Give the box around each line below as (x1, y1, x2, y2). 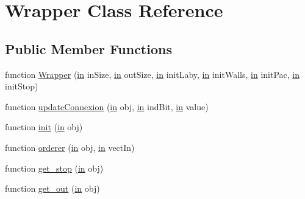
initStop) (5, 80, 38, 93)
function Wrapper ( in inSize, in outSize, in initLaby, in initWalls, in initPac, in (5, 68, 300, 80)
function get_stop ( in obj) (5, 161, 104, 174)
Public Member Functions (5, 39, 172, 58)
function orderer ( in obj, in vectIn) (5, 141, 135, 153)
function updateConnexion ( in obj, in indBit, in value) (5, 100, 209, 113)
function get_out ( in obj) (5, 182, 100, 195)
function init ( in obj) (5, 120, 83, 133)
